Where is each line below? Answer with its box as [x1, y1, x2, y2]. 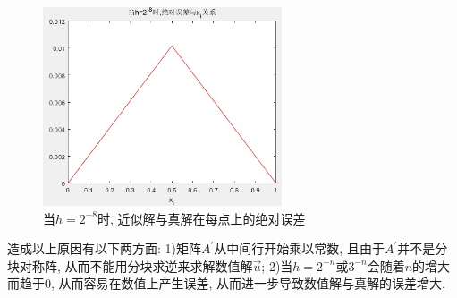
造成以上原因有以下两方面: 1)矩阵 [7, 239, 201, 258]
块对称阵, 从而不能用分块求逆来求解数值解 [7, 256, 253, 275]
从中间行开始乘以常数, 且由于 [214, 239, 385, 258]
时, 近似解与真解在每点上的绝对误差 [97, 209, 306, 227]
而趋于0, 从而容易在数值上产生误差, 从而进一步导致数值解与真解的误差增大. [7, 274, 445, 293]
